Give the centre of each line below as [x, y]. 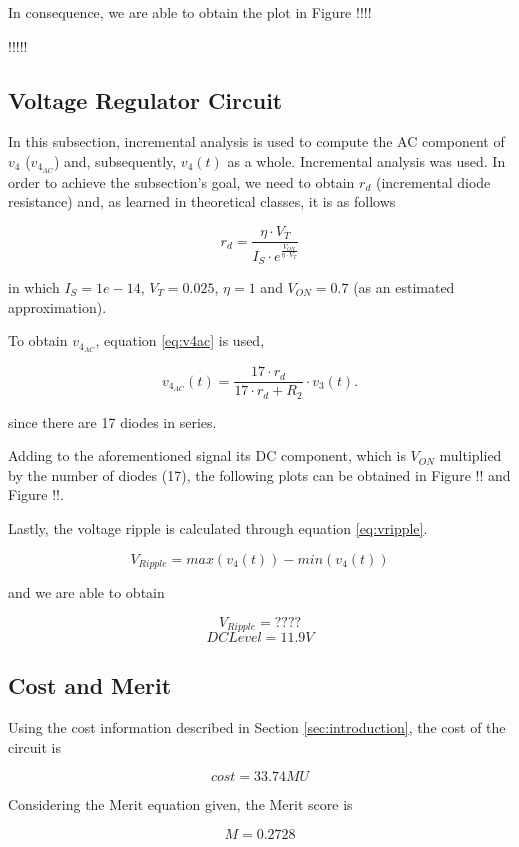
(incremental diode [433, 181]
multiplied [470, 455]
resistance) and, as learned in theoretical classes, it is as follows [202, 201]
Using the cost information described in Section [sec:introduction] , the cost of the [257, 727]
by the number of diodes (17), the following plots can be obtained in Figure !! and [259, 474]
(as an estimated [404, 287]
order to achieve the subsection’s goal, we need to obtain [181, 181]
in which [34, 287]
